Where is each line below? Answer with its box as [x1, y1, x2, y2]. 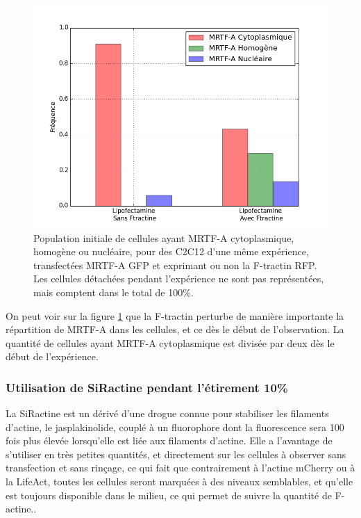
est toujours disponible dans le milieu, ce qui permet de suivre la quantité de [6, 487, 332, 502]
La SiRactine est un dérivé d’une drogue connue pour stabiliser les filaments [6, 406, 329, 421]
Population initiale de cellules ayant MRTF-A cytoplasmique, [33, 230, 294, 245]
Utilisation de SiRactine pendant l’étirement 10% [6, 378, 288, 396]
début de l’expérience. [6, 349, 99, 364]
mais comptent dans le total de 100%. [33, 284, 194, 299]
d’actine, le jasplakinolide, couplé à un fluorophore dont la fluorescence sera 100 [6, 419, 344, 434]
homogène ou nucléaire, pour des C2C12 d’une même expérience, [33, 244, 309, 259]
